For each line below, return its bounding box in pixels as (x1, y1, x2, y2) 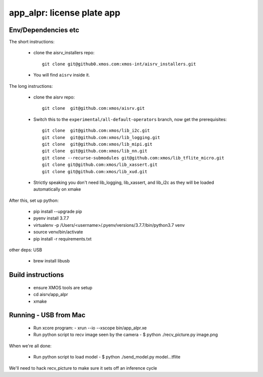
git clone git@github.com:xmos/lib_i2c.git (42, 128, 150, 134)
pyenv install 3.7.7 (33, 215, 69, 221)
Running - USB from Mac (9, 311, 86, 319)
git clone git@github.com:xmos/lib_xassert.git (42, 162, 158, 168)
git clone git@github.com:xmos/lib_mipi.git (42, 141, 153, 147)
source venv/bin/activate (33, 229, 83, 235)
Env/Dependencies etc (9, 26, 79, 34)
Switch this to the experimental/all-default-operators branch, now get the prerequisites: (33, 116, 227, 122)
